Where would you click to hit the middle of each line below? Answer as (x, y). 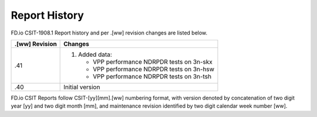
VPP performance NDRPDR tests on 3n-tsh (152, 76)
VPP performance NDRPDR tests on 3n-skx (153, 61)
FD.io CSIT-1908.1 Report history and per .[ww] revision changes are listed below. (109, 33)
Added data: (95, 54)
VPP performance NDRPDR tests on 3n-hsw (154, 69)
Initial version (82, 87)
